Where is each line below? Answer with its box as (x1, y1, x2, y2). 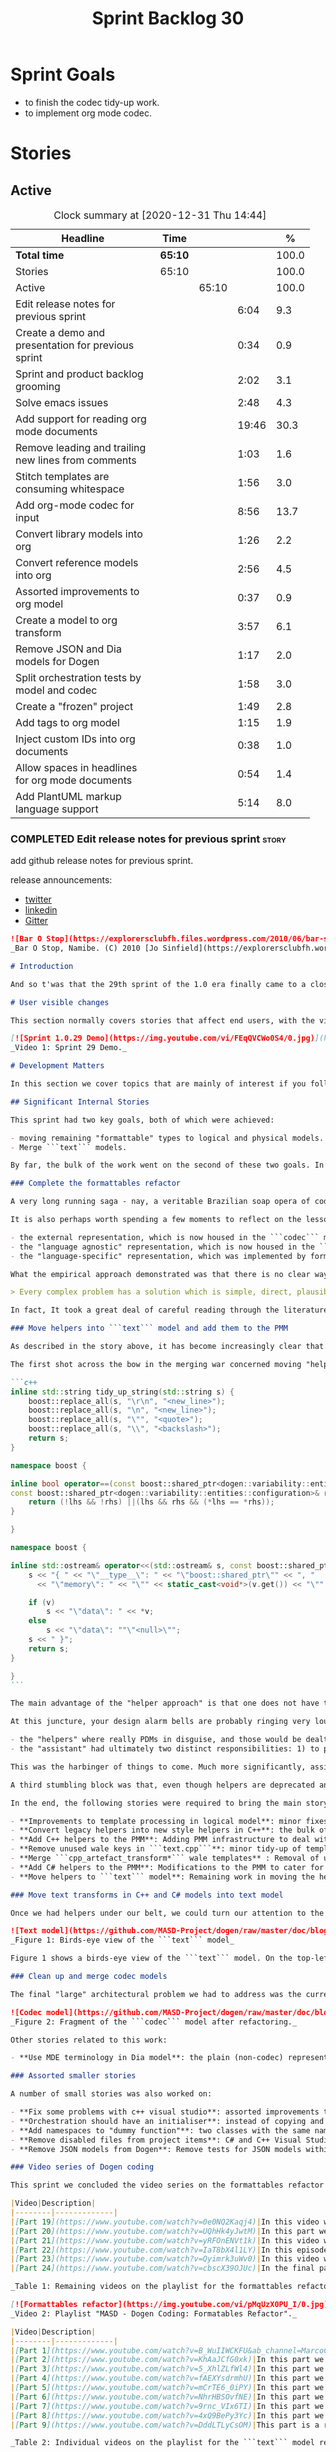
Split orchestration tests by (15, 670, 142, 684)
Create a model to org (15, 613, 118, 627)
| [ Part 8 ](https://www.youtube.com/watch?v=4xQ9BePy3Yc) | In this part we (10, 2410, 325, 2421)
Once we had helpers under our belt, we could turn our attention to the (10, 1908, 325, 1918)
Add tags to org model (15, 715, 120, 729)
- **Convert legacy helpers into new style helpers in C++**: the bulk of (10, 1825, 329, 1836)
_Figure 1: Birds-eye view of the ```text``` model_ (10, 1935, 235, 1946)
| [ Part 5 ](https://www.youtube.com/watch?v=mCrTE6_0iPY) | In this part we (10, 2383, 325, 2393)
